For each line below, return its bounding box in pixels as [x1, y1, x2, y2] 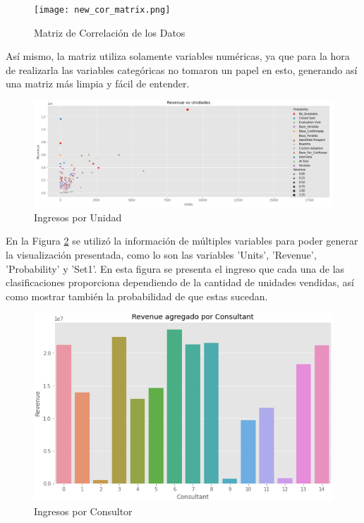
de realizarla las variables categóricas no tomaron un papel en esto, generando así [6, 62, 358, 77]
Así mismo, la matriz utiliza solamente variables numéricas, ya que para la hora [6, 49, 350, 63]
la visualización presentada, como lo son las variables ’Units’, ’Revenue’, [6, 247, 317, 261]
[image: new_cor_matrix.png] [34, 5, 171, 15]
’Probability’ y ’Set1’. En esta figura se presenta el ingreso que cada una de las [6, 261, 345, 276]
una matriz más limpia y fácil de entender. [6, 76, 190, 91]
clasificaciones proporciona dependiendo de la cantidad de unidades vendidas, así [6, 275, 355, 290]
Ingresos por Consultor [34, 504, 133, 518]
